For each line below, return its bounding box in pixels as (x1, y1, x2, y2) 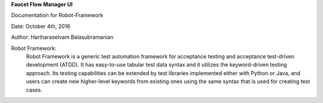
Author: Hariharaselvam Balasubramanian (11, 33, 114, 41)
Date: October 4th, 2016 (11, 23, 71, 30)
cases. (26, 86, 42, 93)
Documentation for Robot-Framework (11, 12, 103, 19)
